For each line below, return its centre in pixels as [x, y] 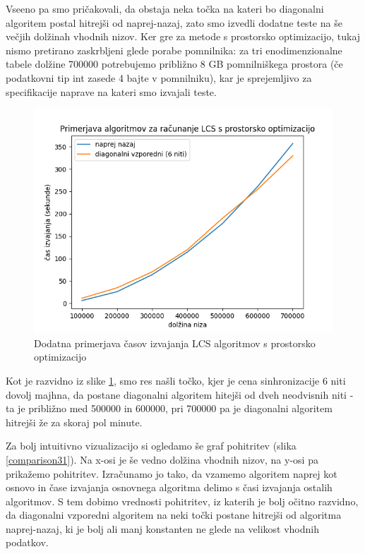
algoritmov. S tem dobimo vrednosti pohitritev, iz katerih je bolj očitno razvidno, [182, 501]
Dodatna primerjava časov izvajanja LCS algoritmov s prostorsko [175, 343]
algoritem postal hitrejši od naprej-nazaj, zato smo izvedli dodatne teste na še [174, 22]
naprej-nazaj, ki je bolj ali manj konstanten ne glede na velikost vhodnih [162, 528]
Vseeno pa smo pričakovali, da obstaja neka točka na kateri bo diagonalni [165, 8]
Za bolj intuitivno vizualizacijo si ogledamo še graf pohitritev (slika [151, 446]
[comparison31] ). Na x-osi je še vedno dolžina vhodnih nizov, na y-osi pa [162, 459]
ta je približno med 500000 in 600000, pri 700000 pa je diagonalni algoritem [169, 408]
